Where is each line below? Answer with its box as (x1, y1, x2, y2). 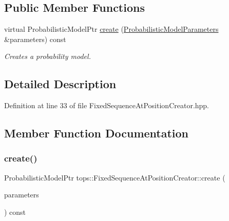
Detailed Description (4, 76, 117, 92)
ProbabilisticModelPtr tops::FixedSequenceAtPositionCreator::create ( (4, 172, 225, 183)
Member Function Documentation (4, 125, 189, 141)
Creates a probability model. (4, 51, 91, 62)
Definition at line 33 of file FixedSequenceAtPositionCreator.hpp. (4, 100, 209, 111)
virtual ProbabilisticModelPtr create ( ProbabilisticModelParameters (4, 24, 219, 34)
